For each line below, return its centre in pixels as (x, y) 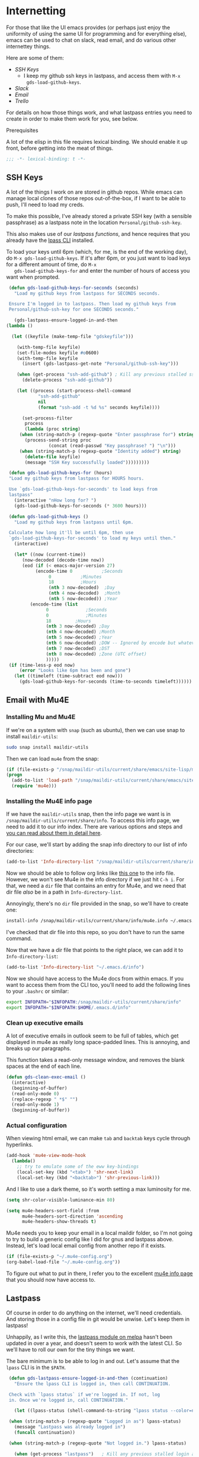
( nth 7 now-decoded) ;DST (78, 648)
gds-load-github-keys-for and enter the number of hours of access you (102, 270)
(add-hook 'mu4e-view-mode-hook (46, 1156)
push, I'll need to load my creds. (45, 204)
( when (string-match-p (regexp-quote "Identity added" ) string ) (100, 451)
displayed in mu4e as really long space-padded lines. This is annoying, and (98, 1042)
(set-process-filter (47, 418)
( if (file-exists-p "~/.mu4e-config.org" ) (59, 1257)
